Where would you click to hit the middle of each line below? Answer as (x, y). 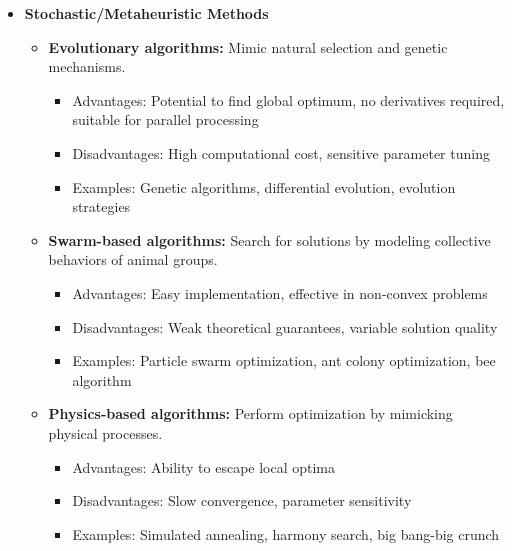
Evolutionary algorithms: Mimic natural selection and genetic (248, 46)
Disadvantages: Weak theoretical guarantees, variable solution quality (285, 326)
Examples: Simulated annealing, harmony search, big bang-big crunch (286, 533)
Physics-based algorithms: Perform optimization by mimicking (250, 413)
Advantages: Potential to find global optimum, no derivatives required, (288, 99)
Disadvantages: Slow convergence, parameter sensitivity (242, 500)
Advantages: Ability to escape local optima (204, 466)
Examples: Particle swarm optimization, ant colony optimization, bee (284, 360)
